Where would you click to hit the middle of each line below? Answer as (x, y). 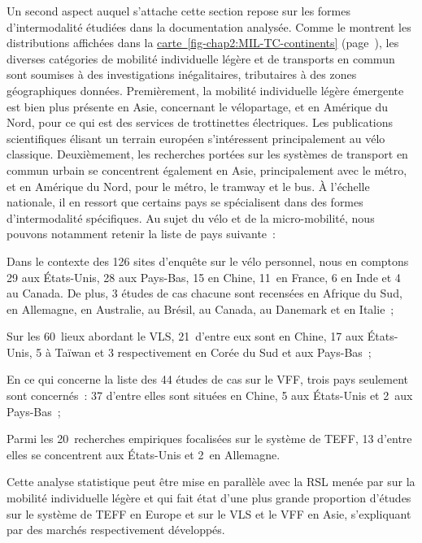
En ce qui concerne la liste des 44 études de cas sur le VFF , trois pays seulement (207, 379)
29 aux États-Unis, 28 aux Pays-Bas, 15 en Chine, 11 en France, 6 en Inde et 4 (204, 277)
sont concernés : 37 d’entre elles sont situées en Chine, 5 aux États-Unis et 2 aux (210, 395)
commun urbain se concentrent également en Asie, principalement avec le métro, (207, 169)
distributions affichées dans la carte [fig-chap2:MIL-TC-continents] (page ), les (203, 43)
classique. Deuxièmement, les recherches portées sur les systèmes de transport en (207, 154)
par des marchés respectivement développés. (116, 530)
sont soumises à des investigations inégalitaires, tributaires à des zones (182, 74)
